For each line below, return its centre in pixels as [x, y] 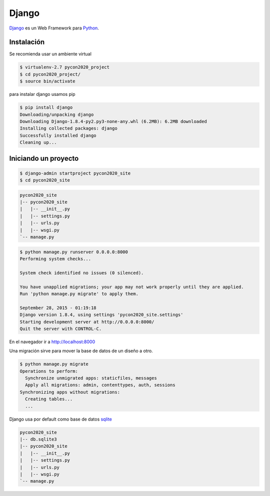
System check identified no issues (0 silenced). [82, 273]
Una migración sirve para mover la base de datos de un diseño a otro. [81, 351]
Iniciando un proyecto [44, 158]
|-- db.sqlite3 [38, 439]
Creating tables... [49, 399]
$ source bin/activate [47, 81]
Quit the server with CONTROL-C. [61, 329]
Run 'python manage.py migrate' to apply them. [79, 294]
